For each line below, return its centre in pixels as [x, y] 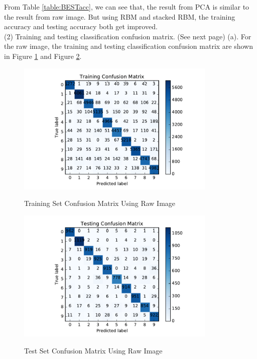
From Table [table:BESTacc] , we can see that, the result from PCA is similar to [127, 7]
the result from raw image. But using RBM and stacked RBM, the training [120, 16]
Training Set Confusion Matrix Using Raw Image [100, 203]
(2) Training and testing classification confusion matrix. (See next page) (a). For [128, 36]
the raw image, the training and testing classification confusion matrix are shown [128, 46]
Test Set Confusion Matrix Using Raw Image [93, 350]
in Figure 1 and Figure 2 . [43, 56]
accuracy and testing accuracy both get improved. [81, 26]
